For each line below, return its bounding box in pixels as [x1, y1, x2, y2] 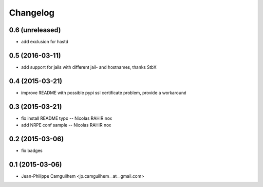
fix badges [21, 148, 43, 153]
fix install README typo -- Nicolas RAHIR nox [21, 115, 112, 121]
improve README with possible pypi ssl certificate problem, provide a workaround [21, 90, 187, 95]
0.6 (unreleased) [9, 26, 61, 34]
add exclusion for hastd [21, 39, 69, 45]
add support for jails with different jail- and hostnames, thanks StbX [21, 64, 157, 70]
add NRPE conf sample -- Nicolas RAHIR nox [21, 122, 112, 128]
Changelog [9, 7, 55, 18]
